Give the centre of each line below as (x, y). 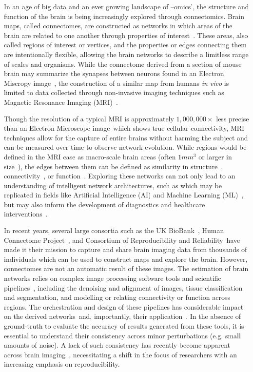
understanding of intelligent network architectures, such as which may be (113, 185)
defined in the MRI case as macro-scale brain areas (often (90, 156)
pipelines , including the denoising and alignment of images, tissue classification (123, 287)
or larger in (215, 156)
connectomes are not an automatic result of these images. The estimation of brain (126, 268)
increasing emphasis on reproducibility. (62, 364)
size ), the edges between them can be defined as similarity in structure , (114, 166)
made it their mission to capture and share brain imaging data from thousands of (126, 249)
